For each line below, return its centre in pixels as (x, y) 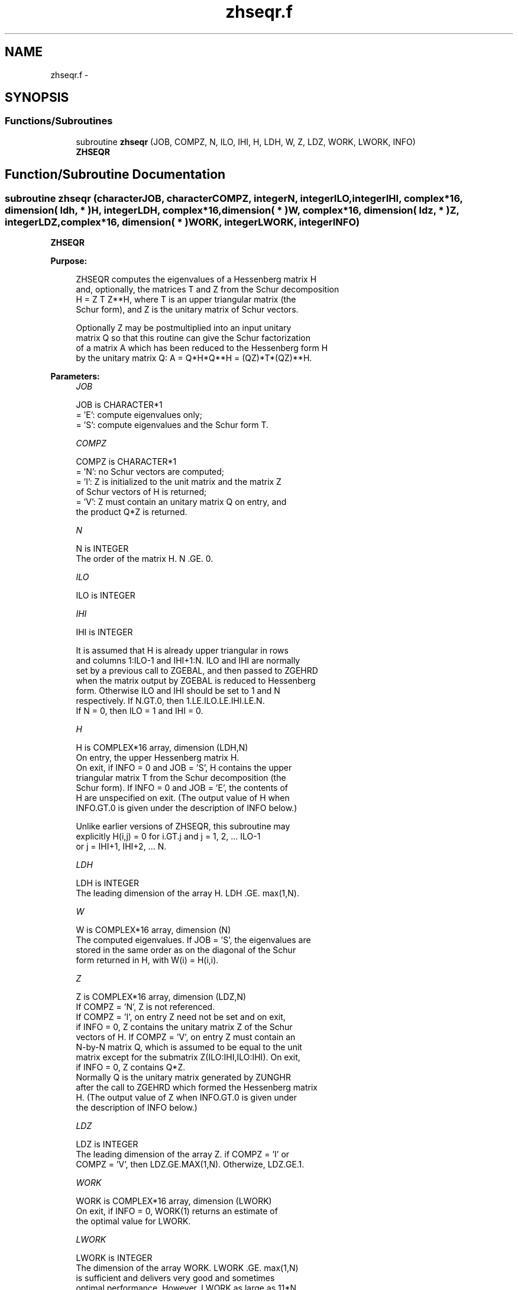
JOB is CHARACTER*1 (119, 405)
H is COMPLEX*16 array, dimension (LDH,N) (162, 748)
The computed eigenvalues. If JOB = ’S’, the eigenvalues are (193, 940)
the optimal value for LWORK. (133, 1221)
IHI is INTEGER (104, 632)
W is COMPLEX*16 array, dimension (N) (153, 930)
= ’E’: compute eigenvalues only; (139, 415)
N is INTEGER (102, 549)
